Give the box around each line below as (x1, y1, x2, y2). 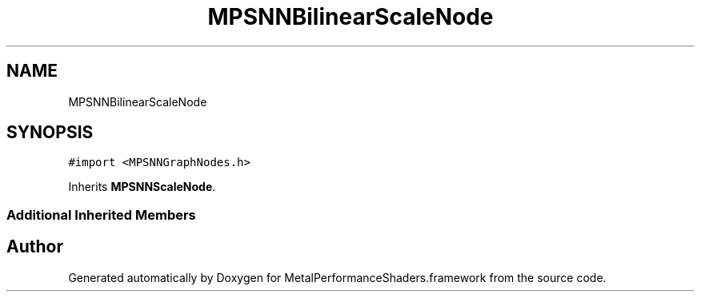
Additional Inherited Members (6, 206, 196, 223)
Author (6, 236, 63, 257)
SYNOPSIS (6, 122, 94, 143)
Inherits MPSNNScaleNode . (68, 180, 216, 194)
